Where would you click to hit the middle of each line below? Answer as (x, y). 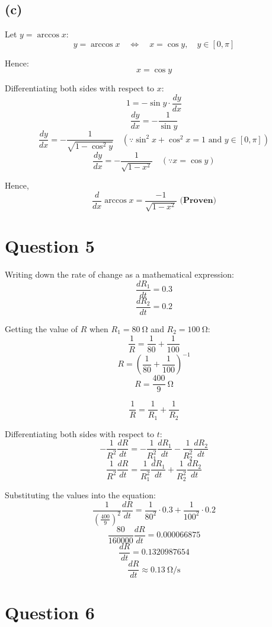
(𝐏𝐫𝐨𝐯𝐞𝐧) (198, 201)
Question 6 (50, 612)
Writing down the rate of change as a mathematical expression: (119, 274)
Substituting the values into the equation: (80, 494)
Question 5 (50, 246)
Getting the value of (41, 328)
